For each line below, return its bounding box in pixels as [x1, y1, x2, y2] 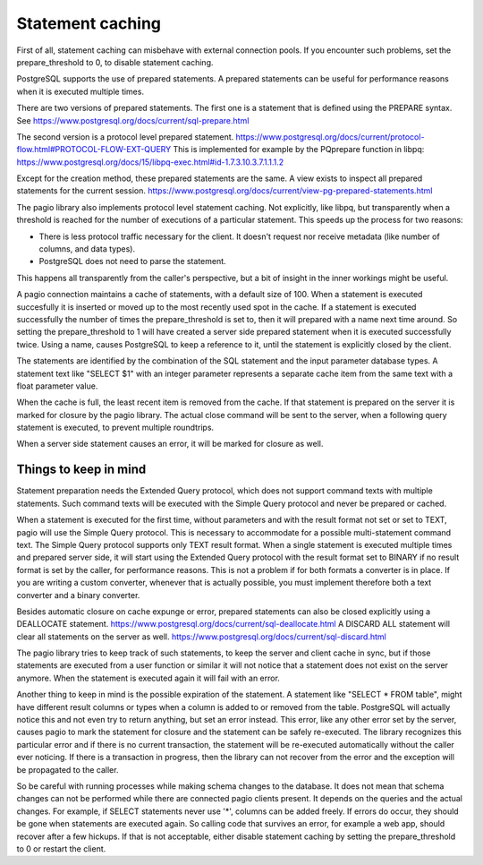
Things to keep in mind [16, 462, 147, 477]
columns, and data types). [38, 244, 136, 254]
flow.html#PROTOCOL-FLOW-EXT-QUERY [16, 144, 172, 155]
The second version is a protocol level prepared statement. [16, 131, 234, 142]
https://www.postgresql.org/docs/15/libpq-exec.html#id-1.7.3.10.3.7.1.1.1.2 [16, 157, 284, 167]
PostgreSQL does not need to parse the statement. [38, 256, 227, 267]
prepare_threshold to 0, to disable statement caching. [16, 56, 214, 67]
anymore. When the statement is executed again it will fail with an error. [16, 672, 281, 683]
